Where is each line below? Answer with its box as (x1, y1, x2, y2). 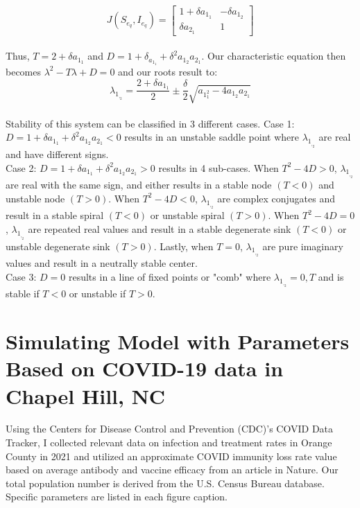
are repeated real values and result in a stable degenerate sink (28, 221, 291, 236)
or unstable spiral (150, 208, 225, 222)
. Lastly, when (153, 238, 214, 253)
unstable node (6, 191, 65, 205)
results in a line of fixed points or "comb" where (68, 269, 271, 283)
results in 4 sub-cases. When (158, 160, 279, 175)
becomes (6, 64, 42, 78)
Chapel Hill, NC (6, 381, 166, 410)
